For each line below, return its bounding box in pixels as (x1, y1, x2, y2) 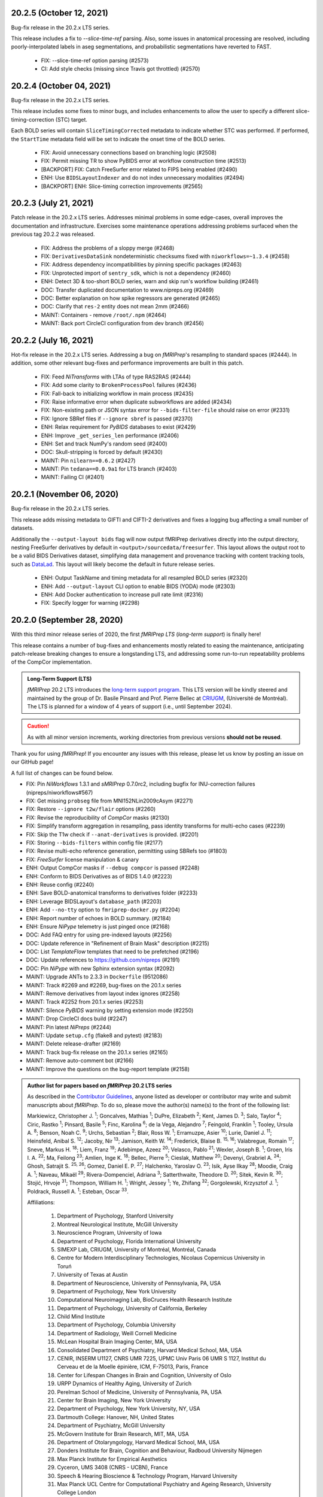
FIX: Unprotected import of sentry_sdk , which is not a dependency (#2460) (41, 269, 231, 277)
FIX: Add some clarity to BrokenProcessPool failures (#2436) (41, 381, 197, 389)
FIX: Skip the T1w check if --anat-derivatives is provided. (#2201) (26, 831, 199, 838)
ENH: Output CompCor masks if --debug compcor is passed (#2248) (26, 864, 200, 871)
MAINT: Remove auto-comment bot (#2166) (26, 1057, 134, 1064)
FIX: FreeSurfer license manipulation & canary (26, 856, 139, 863)
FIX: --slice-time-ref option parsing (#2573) (41, 57, 149, 64)
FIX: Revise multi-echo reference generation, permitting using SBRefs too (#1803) (26, 847, 227, 854)
